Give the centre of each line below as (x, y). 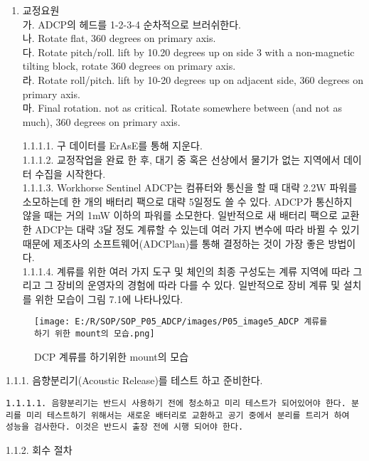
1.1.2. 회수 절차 (39, 449)
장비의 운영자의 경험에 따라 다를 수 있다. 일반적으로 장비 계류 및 (198, 285)
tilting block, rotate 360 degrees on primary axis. (129, 66)
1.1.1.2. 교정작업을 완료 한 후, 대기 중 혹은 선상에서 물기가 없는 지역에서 (181, 159)
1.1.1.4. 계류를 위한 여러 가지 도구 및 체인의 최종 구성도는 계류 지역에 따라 (186, 271)
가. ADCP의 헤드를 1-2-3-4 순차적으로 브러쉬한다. (132, 24)
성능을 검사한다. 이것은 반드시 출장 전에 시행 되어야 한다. (125, 427)
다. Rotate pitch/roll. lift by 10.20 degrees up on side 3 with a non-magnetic (188, 52)
